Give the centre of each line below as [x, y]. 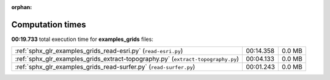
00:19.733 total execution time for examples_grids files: [82, 39]
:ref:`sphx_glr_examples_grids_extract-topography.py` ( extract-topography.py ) [127, 59]
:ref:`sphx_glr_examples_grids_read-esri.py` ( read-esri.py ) [99, 51]
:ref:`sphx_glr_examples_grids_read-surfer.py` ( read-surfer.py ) [105, 67]
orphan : [22, 7]
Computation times [49, 24]
